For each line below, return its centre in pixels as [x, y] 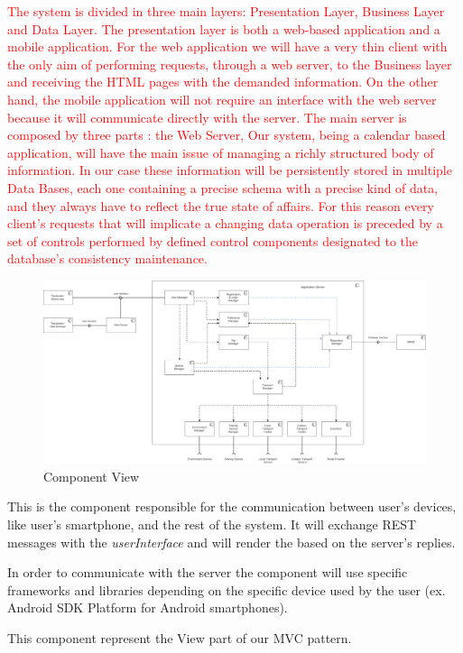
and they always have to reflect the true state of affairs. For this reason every [221, 205]
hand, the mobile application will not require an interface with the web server [222, 99]
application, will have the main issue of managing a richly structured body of [221, 152]
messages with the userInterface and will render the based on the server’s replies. [231, 542]
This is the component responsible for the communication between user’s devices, [232, 506]
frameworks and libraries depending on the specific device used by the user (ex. [227, 589]
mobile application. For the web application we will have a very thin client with [227, 46]
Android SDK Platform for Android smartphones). [148, 607]
